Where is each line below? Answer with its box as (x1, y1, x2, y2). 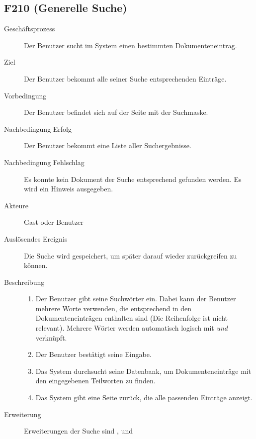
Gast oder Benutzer (24, 217, 84, 227)
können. (24, 260, 48, 270)
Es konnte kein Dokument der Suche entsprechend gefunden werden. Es (24, 174, 242, 184)
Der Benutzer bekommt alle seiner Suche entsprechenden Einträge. (24, 73, 227, 84)
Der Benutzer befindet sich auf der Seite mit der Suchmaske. (24, 107, 208, 117)
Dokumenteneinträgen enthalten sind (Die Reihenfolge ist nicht (35, 313, 228, 323)
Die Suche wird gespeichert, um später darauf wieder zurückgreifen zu (24, 250, 237, 261)
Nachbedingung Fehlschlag (4, 157, 85, 167)
